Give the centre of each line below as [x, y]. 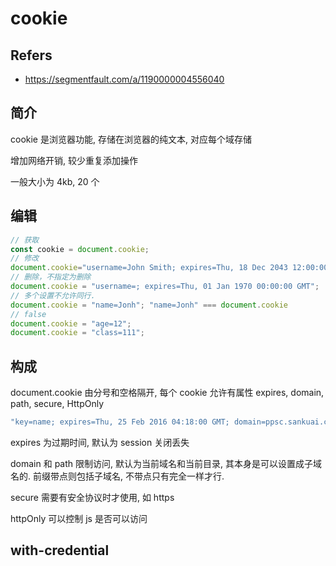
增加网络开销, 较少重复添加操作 [74, 160]
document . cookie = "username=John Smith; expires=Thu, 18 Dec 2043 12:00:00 [169, 268]
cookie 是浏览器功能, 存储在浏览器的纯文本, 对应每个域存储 [131, 139]
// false [28, 314]
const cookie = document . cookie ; [80, 249]
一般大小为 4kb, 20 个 [55, 181]
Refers [31, 55]
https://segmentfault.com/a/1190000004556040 [124, 79]
